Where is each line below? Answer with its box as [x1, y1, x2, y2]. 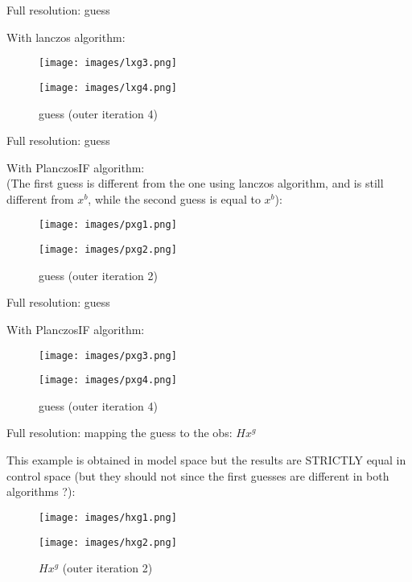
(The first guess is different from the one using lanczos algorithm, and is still [6, 175, 384, 192]
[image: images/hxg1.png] [39, 511, 177, 523]
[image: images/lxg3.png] [39, 57, 177, 69]
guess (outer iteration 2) [39, 266, 159, 283]
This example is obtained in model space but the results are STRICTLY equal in [6, 452, 406, 468]
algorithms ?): [6, 483, 76, 500]
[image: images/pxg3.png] [39, 349, 177, 361]
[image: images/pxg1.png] [39, 219, 177, 231]
